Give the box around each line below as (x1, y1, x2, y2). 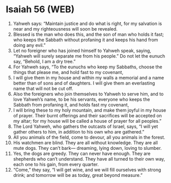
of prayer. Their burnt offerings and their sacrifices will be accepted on (13, 112, 162, 118)
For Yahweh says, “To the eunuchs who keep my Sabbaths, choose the (13, 64, 162, 70)
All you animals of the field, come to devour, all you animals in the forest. (13, 134, 165, 140)
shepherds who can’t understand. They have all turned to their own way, (13, 155, 165, 162)
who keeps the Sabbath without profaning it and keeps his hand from (13, 37, 158, 43)
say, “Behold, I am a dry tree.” (13, 58, 76, 64)
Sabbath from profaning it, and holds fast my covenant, (13, 101, 129, 108)
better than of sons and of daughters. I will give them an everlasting (13, 80, 155, 86)
